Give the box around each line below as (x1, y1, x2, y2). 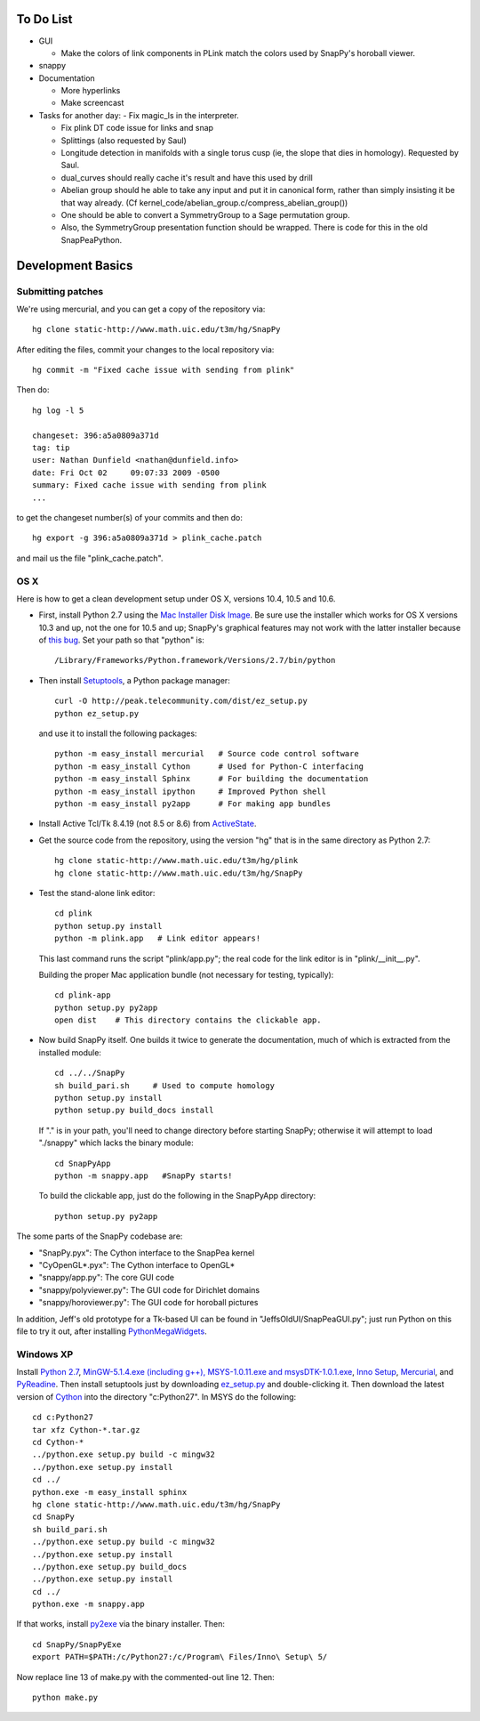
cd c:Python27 (32, 1412, 93, 1423)
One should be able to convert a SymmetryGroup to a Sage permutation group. (60, 209, 350, 220)
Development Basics (16, 258, 133, 273)
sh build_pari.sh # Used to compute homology (54, 1080, 276, 1090)
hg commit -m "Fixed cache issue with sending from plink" (32, 365, 295, 376)
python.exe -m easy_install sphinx (32, 1487, 188, 1497)
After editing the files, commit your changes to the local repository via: (16, 343, 275, 355)
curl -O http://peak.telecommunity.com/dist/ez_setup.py (54, 696, 308, 707)
